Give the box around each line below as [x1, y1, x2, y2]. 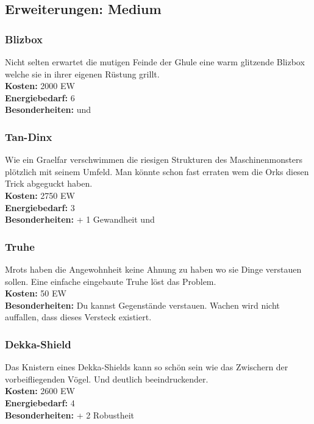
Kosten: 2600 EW [5, 384, 75, 397]
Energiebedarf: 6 [5, 91, 75, 104]
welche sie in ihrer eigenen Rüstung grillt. [5, 67, 160, 80]
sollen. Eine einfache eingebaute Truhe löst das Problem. [5, 275, 216, 287]
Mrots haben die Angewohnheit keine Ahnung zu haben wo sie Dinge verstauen [5, 262, 302, 275]
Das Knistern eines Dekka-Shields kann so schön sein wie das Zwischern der [5, 361, 288, 373]
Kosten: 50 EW [5, 287, 66, 300]
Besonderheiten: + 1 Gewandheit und [5, 213, 155, 226]
